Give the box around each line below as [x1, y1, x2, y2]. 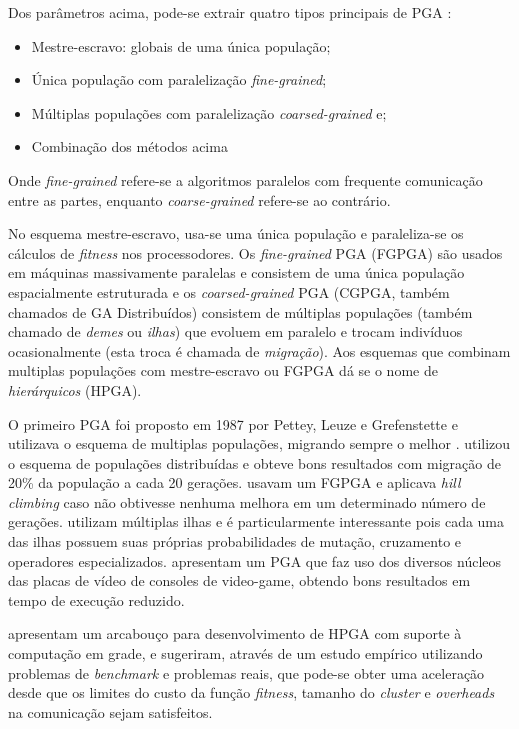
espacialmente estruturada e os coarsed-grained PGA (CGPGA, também [8, 281, 450, 302]
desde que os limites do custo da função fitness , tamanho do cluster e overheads [8, 682, 495, 703]
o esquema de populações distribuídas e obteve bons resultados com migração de [8, 452, 501, 473]
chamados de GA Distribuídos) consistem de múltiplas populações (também [8, 301, 473, 322]
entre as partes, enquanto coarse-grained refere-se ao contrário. [8, 189, 391, 210]
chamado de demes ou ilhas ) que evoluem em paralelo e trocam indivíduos [8, 321, 463, 342]
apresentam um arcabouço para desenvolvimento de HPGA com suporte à [8, 623, 462, 644]
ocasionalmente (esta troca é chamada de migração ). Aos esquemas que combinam [8, 340, 511, 361]
